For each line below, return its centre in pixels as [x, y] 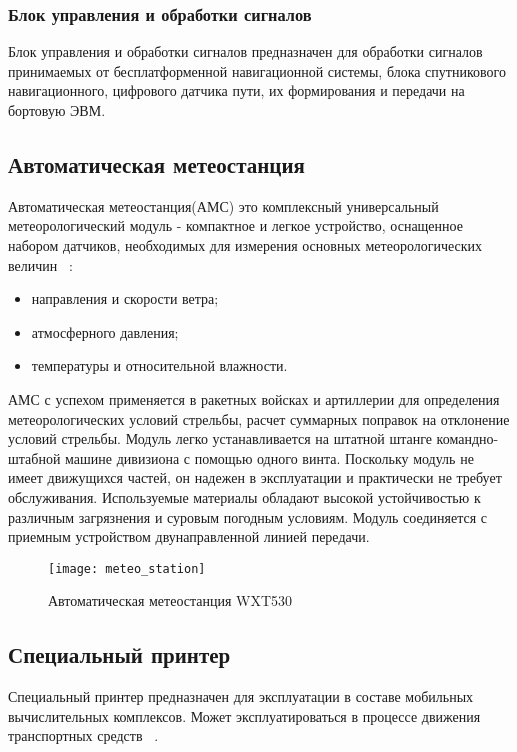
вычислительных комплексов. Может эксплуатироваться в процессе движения [244, 715]
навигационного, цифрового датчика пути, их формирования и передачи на [236, 90]
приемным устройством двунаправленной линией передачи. [189, 536]
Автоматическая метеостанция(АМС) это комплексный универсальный [223, 205]
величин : [40, 264]
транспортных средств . [83, 735]
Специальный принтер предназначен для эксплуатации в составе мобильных [241, 696]
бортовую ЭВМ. [57, 110]
